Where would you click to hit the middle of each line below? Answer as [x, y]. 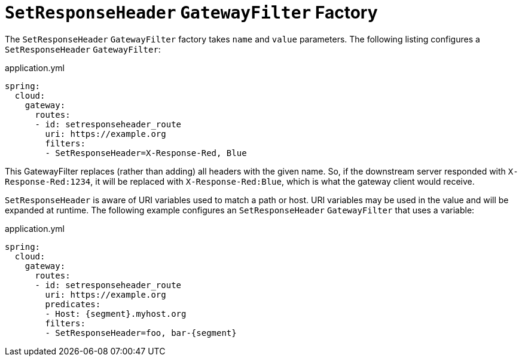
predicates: [73, 304]
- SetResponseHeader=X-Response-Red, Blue [146, 153]
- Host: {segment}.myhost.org [116, 313]
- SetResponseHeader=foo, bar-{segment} [141, 333]
